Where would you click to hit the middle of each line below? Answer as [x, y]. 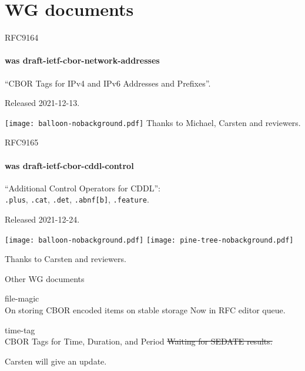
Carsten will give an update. [56, 361]
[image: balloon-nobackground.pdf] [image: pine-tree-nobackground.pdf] [149, 240]
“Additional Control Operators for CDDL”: [83, 188]
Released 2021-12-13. [42, 103]
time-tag [20, 329]
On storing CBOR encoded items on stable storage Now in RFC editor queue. [145, 310]
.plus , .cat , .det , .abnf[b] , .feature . [77, 199]
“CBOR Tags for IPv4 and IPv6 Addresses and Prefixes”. [108, 83]
